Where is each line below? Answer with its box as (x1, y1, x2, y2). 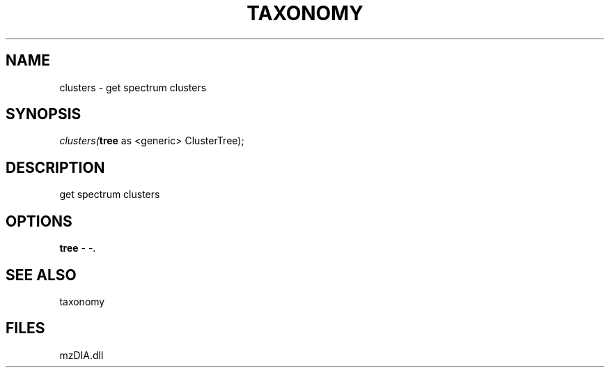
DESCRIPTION (6, 158, 105, 176)
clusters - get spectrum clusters (59, 81, 207, 93)
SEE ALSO (6, 266, 77, 284)
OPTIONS (6, 212, 72, 230)
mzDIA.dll (59, 349, 104, 361)
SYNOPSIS (6, 105, 81, 123)
